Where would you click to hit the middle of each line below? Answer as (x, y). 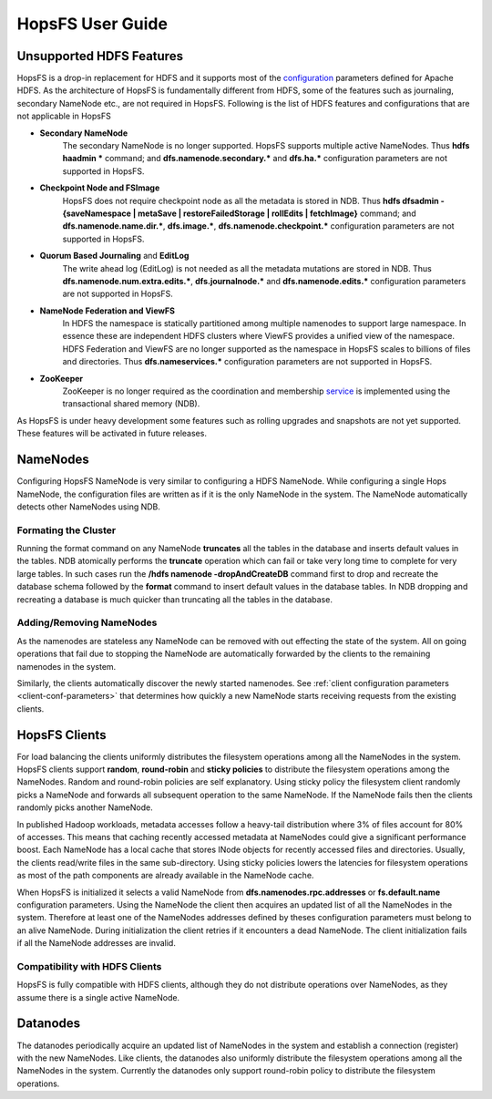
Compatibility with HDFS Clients (89, 966)
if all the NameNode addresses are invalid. (97, 943)
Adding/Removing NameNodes (87, 622)
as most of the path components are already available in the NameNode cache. (165, 876)
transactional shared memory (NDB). (131, 404)
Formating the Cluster (67, 530)
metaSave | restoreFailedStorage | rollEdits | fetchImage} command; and (277, 213)
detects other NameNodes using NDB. (89, 507)
